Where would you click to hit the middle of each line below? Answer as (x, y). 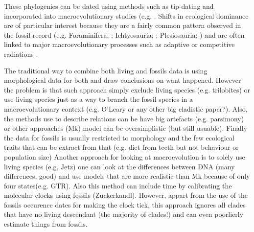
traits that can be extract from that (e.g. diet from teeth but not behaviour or (121, 147)
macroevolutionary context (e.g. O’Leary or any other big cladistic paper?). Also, (126, 108)
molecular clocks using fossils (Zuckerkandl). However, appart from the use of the (126, 195)
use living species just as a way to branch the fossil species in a (99, 99)
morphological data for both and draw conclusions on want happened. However (123, 80)
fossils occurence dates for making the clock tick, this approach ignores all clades (125, 204)
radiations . (21, 54)
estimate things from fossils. (46, 224)
